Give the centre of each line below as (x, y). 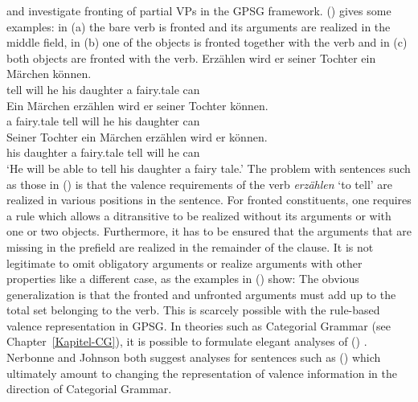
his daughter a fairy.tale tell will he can (103, 152)
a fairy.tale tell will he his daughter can (103, 121)
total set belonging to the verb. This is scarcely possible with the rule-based (193, 310)
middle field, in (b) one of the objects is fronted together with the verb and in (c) (207, 42)
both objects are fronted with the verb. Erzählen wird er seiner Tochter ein (191, 57)
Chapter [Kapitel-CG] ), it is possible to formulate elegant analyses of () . (187, 341)
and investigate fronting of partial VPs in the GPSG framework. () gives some (199, 10)
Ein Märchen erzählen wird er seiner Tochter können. (137, 105)
